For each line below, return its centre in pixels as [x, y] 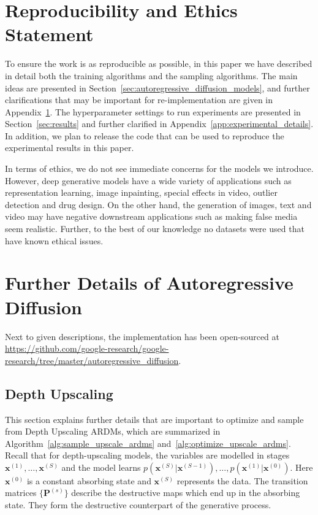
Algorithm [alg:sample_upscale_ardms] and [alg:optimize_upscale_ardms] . [148, 443]
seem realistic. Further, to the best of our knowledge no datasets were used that [155, 229]
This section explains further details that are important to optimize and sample [154, 419]
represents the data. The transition [242, 480]
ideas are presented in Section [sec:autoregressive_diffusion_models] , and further [157, 87]
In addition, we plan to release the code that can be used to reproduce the [145, 135]
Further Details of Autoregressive [149, 283]
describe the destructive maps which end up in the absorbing [186, 493]
